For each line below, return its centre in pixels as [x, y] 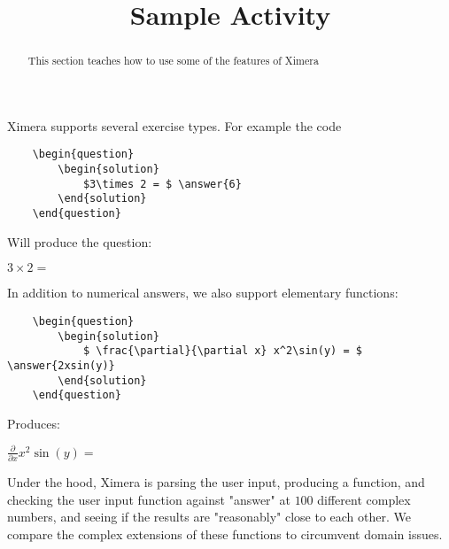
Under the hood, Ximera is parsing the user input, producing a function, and [216, 482]
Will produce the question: [80, 241]
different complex [364, 499]
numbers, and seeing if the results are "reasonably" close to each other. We [209, 517]
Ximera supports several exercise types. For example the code [174, 125]
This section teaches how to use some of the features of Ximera [173, 61]
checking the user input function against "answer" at [149, 499]
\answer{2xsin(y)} [61, 365]
